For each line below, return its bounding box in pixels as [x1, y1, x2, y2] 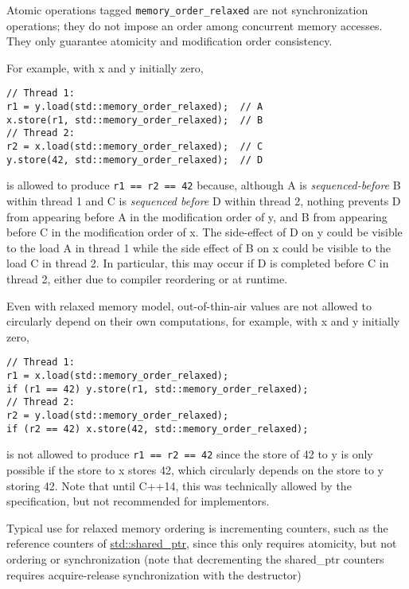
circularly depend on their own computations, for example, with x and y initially [6, 313, 400, 330]
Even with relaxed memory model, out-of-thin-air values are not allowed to [6, 297, 372, 314]
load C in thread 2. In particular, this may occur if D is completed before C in [6, 255, 389, 271]
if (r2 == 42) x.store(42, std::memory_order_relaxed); [6, 423, 309, 435]
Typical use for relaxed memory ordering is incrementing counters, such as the [6, 519, 388, 536]
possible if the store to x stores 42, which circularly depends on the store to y [6, 461, 384, 478]
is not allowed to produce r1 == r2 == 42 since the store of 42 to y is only [6, 446, 373, 462]
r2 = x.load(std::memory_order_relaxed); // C [6, 141, 263, 153]
